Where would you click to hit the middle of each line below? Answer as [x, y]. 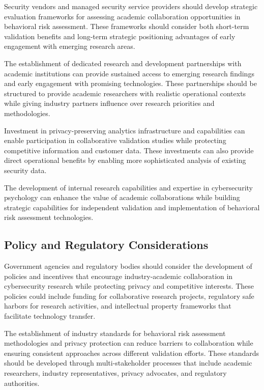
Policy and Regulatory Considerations [106, 245]
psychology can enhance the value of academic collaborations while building [122, 197]
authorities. [22, 383]
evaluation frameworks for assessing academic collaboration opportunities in [122, 16]
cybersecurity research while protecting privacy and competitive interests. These [129, 286]
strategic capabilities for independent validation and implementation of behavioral [132, 207]
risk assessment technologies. [49, 217]
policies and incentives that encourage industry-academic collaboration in [119, 276]
